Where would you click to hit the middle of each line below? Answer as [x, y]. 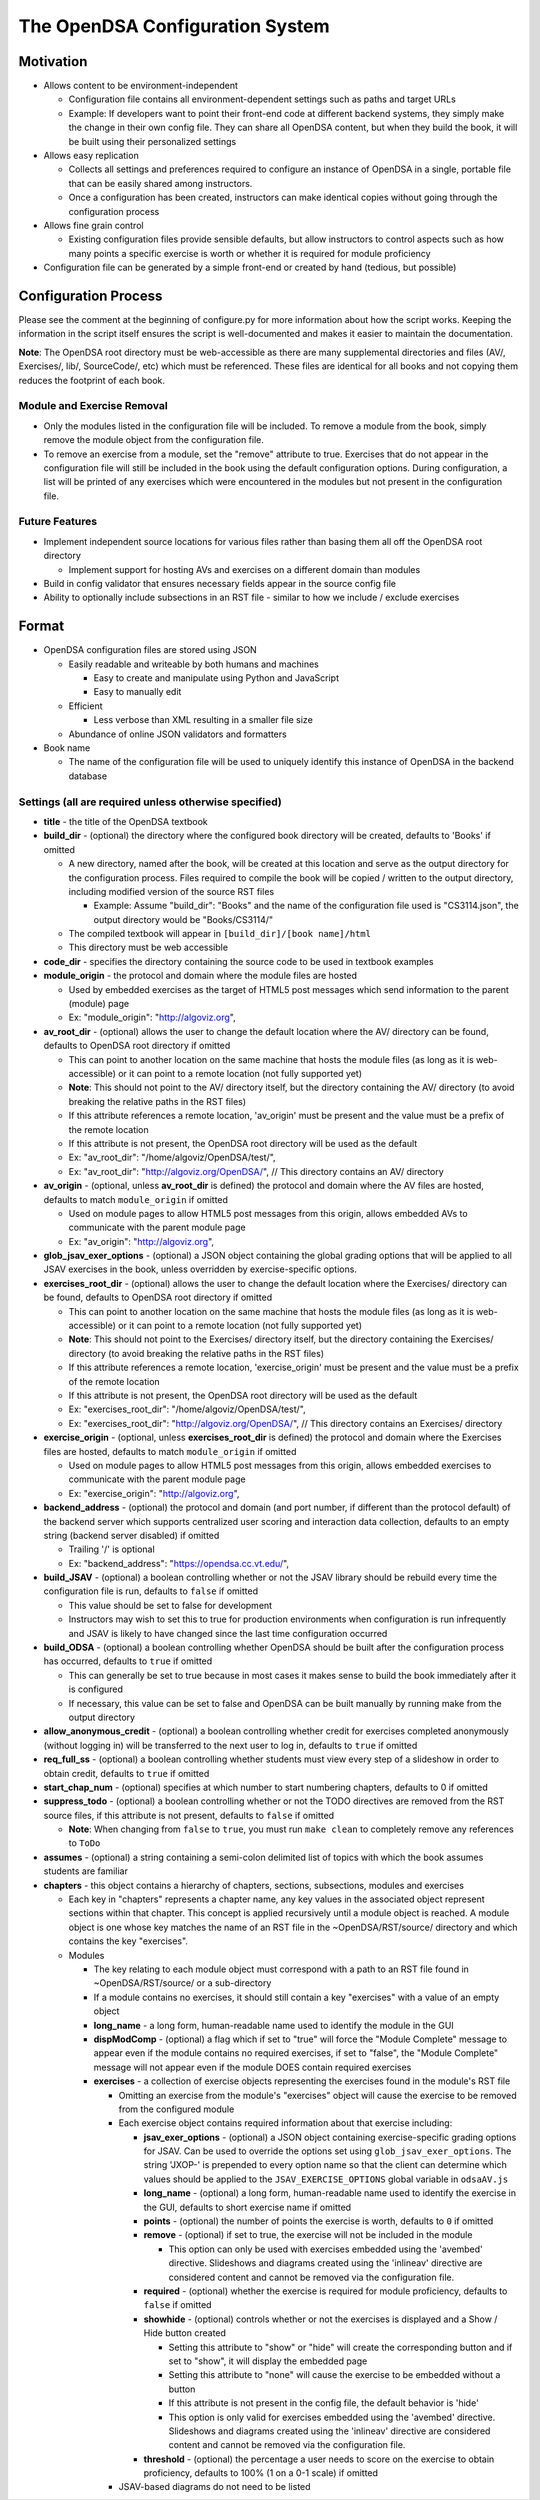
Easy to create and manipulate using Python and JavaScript [216, 678]
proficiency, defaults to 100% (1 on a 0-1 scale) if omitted [261, 2473]
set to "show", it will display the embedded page [268, 2361]
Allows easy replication [91, 156]
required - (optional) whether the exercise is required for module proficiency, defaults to [325, 2291]
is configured [96, 1689]
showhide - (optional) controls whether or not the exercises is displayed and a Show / [320, 2319]
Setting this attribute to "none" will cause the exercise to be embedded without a [334, 2375]
